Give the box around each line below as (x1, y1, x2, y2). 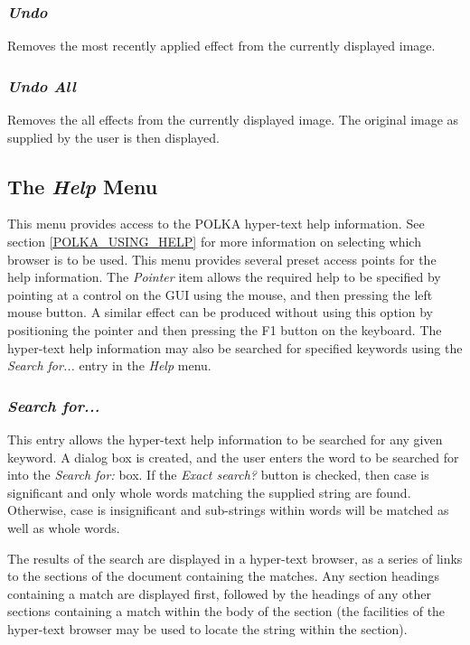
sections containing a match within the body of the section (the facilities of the (7, 602, 446, 621)
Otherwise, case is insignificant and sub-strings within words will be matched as (7, 500, 449, 519)
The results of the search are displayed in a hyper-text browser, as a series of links (7, 548, 463, 567)
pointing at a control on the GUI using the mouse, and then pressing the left (7, 285, 433, 304)
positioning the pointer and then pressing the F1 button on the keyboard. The (7, 320, 442, 339)
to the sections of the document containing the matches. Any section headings (7, 566, 439, 585)
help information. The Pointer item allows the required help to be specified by (7, 267, 441, 286)
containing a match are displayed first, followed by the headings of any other (7, 584, 431, 603)
